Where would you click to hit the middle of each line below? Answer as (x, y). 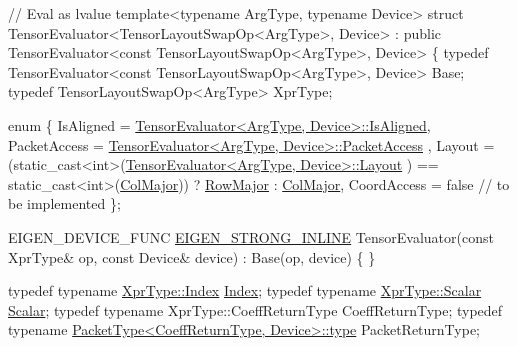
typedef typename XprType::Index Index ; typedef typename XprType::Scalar (245, 290)
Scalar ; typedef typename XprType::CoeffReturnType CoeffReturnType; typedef (255, 309)
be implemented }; (64, 203)
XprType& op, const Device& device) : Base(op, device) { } (192, 256)
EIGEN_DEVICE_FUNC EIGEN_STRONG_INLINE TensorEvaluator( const (251, 236)
